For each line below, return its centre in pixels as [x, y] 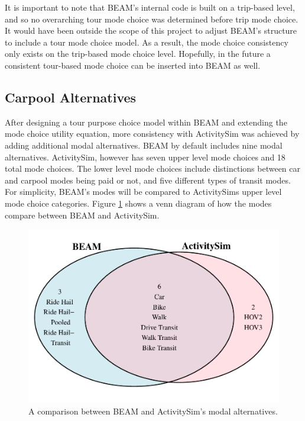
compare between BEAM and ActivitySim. [82, 215]
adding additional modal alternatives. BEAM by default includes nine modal [144, 145]
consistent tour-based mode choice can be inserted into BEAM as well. [133, 65]
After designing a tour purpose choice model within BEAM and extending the [146, 122]
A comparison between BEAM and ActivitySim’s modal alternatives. [153, 411]
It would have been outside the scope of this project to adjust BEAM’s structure [151, 30]
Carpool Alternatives [71, 97]
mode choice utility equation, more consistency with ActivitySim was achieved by [152, 134]
